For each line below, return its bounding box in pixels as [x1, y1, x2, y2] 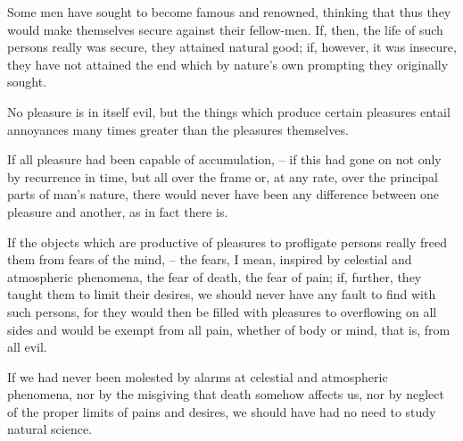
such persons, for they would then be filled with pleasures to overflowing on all [7, 302, 437, 320]
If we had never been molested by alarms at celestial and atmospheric [7, 367, 388, 386]
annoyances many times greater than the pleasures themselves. [7, 120, 349, 138]
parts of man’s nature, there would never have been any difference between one [7, 185, 440, 204]
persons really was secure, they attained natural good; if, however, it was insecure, [7, 37, 457, 56]
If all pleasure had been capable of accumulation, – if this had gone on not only [7, 150, 442, 169]
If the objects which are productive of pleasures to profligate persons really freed [7, 232, 447, 251]
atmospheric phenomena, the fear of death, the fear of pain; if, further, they [7, 267, 422, 286]
